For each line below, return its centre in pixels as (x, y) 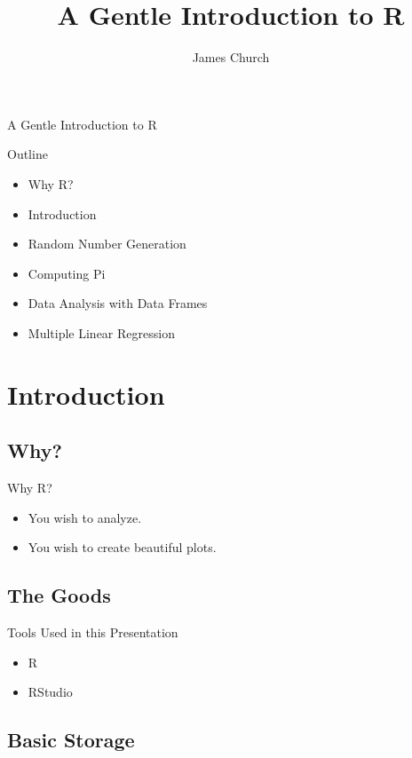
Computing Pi (67, 273)
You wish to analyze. (85, 517)
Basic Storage (71, 740)
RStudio (50, 692)
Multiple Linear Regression (101, 332)
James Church (231, 57)
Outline (28, 154)
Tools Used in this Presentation (93, 632)
